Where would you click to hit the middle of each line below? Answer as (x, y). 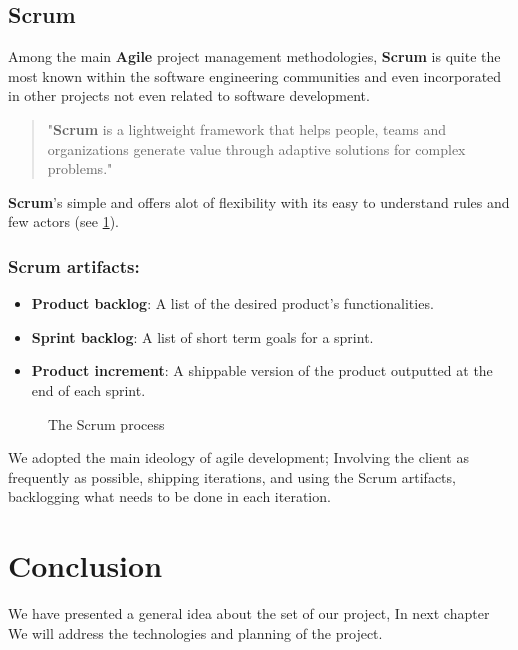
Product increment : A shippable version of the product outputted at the (262, 370)
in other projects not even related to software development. (189, 95)
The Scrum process (106, 423)
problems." (80, 168)
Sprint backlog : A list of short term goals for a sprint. (202, 336)
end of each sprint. (88, 389)
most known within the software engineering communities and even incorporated (255, 75)
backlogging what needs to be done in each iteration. (169, 496)
